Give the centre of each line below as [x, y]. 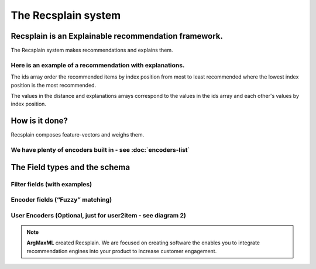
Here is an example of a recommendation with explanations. [98, 65]
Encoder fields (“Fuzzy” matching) [61, 200]
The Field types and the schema [71, 167]
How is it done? [39, 121]
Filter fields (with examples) [51, 184]
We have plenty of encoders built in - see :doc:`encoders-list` [100, 150]
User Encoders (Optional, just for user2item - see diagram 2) [99, 215]
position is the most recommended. [54, 85]
